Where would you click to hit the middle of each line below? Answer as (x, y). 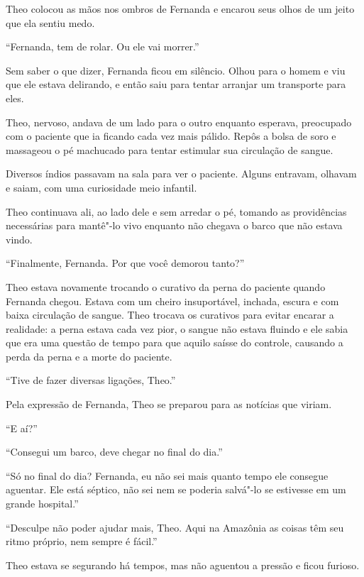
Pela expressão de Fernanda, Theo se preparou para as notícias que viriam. (169, 404)
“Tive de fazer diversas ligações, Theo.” (91, 380)
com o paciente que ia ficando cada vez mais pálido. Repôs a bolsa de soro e (171, 136)
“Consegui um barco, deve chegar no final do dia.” (114, 452)
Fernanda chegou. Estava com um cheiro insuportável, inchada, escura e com (172, 301)
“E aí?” (22, 428)
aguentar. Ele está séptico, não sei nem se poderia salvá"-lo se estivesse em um (176, 489)
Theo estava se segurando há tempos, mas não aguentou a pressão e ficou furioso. (183, 565)
